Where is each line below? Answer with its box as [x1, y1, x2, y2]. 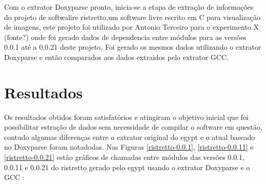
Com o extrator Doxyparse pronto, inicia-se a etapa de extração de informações [4, 2, 254, 12]
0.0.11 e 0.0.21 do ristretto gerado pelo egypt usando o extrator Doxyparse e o [4, 161, 250, 172]
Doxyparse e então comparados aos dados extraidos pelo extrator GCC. [4, 51, 229, 62]
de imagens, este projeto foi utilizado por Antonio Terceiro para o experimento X [4, 22, 259, 32]
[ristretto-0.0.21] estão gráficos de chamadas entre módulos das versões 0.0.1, [4, 152, 244, 162]
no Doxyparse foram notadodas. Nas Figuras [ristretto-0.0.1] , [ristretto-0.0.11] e [4, 141, 254, 152]
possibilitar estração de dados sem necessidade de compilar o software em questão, [4, 121, 262, 132]
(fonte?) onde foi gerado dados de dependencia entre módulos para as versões [4, 31, 247, 42]
